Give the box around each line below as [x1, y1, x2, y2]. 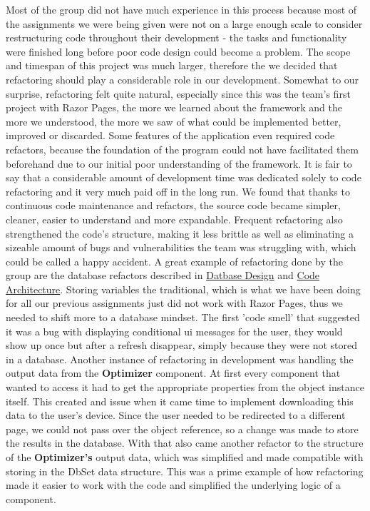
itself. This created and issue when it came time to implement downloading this [6, 393, 354, 408]
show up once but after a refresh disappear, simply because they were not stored [6, 338, 358, 353]
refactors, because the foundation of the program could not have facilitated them [6, 141, 359, 156]
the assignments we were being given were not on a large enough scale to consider [6, 16, 363, 31]
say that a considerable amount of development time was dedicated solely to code [6, 170, 361, 185]
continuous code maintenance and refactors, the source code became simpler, [6, 198, 341, 213]
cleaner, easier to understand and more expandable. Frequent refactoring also [6, 211, 343, 226]
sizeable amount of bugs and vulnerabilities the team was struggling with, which [6, 240, 356, 255]
